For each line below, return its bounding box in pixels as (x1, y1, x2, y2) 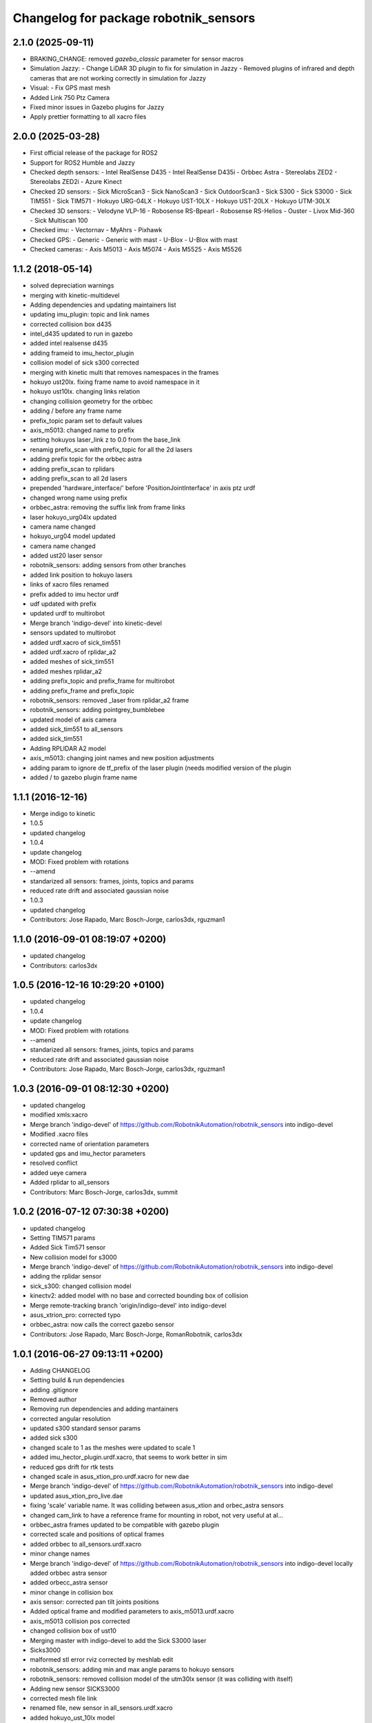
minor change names (30, 1549, 90, 1558)
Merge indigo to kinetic (30, 809, 96, 817)
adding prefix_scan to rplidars (30, 465, 115, 473)
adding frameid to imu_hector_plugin (30, 349, 134, 357)
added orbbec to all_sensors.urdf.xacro (30, 1540, 142, 1548)
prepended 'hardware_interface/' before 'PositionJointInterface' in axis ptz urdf (30, 484, 256, 492)
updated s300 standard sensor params (30, 1424, 141, 1433)
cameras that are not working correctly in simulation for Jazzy (30, 74, 207, 82)
